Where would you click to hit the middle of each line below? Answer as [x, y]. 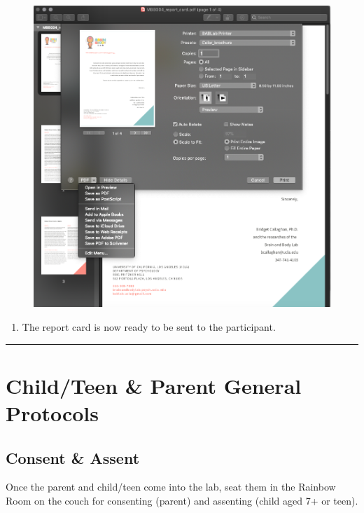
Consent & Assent [73, 457]
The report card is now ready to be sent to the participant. [149, 327]
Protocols [52, 412]
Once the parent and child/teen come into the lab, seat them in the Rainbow [171, 487]
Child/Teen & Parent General [154, 385]
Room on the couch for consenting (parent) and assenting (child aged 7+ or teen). [182, 500]
